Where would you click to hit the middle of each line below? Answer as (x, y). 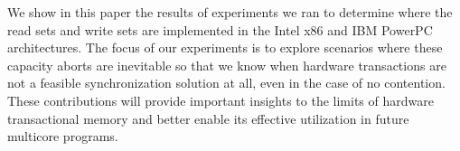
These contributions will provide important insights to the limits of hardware (221, 100)
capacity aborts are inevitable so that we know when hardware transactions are (227, 65)
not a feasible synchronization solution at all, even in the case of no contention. (226, 83)
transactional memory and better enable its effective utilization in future (208, 118)
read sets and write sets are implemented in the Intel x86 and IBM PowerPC (220, 29)
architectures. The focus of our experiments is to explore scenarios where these (225, 47)
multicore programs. (63, 136)
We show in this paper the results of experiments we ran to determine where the (230, 12)
